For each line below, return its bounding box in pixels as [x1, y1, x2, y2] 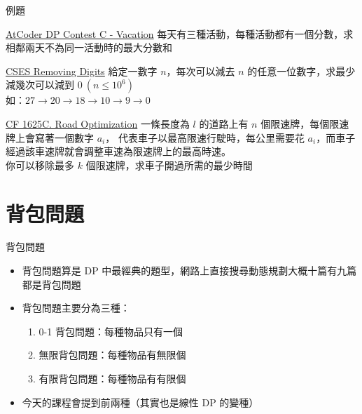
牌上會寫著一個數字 [6, 130, 94, 145]
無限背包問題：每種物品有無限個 [39, 347, 186, 362]
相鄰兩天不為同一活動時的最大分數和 [6, 40, 172, 55]
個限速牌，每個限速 [260, 116, 349, 131]
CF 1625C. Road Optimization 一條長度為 [6, 116, 190, 131]
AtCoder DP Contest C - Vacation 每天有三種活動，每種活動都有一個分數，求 [6, 26, 354, 41]
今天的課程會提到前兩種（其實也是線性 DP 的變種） [22, 394, 259, 409]
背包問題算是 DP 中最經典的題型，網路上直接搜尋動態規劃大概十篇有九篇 [22, 263, 357, 278]
